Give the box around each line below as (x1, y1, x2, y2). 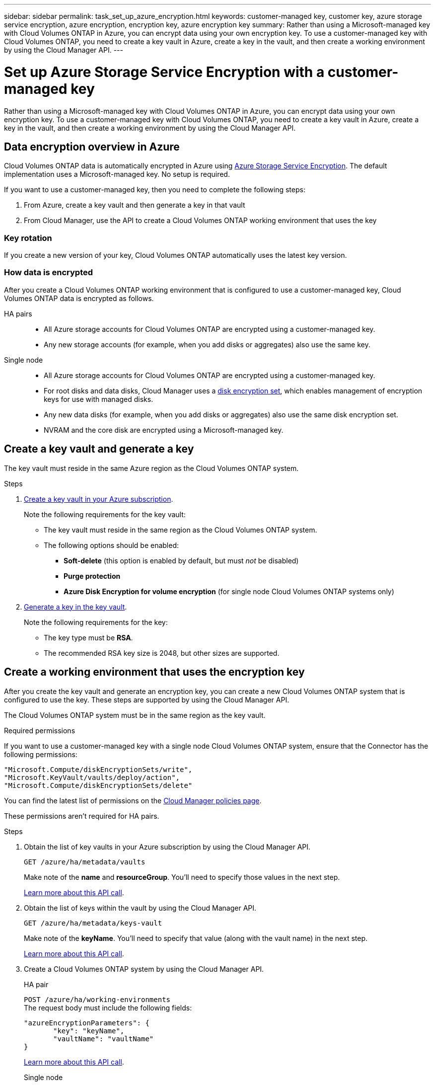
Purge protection (64, 571, 121, 580)
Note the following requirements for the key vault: (24, 510, 186, 519)
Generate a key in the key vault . (24, 602, 127, 611)
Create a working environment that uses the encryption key (4, 666, 305, 679)
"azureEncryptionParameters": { (24, 1018, 149, 1027)
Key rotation (4, 232, 52, 243)
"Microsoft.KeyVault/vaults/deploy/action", (4, 773, 180, 781)
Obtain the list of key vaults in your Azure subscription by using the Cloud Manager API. (24, 842, 311, 851)
